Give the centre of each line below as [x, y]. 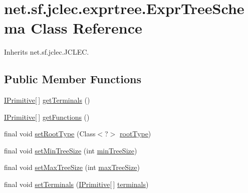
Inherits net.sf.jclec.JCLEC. [47, 52]
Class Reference [86, 28]
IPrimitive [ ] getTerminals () [47, 100]
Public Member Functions [73, 79]
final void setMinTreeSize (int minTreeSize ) [71, 150]
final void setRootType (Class [50, 134]
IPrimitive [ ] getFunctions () [47, 117]
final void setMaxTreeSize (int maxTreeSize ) [72, 167]
